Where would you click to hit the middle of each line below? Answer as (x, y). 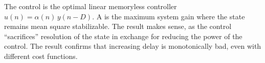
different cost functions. (41, 56)
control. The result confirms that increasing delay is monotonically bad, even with (133, 46)
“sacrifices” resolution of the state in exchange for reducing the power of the (123, 36)
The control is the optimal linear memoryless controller (91, 6)
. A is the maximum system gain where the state (169, 16)
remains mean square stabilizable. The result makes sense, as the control (118, 26)
